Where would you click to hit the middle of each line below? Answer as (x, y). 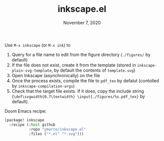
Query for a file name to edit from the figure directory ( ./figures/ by (81, 55)
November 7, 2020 (82, 23)
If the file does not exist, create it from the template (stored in (74, 65)
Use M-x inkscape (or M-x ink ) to (38, 45)
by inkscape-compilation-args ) (43, 86)
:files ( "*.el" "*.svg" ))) (56, 134)
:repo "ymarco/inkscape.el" (57, 129)
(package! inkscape (25, 120)
